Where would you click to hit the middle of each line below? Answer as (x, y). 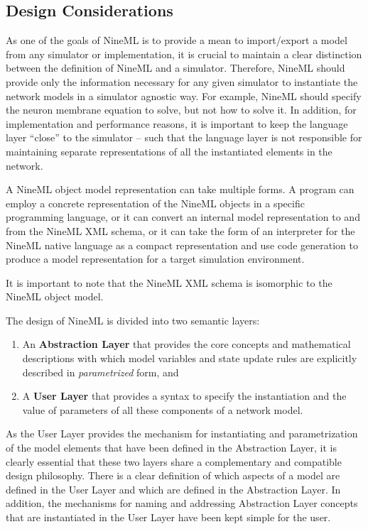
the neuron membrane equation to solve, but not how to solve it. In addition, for (181, 110)
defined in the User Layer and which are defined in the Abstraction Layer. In (173, 489)
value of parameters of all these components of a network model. (163, 409)
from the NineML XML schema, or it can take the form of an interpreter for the (180, 230)
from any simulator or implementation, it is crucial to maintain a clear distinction (184, 54)
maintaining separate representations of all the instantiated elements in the (169, 151)
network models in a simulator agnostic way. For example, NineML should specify (184, 96)
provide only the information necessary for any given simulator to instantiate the (182, 81)
